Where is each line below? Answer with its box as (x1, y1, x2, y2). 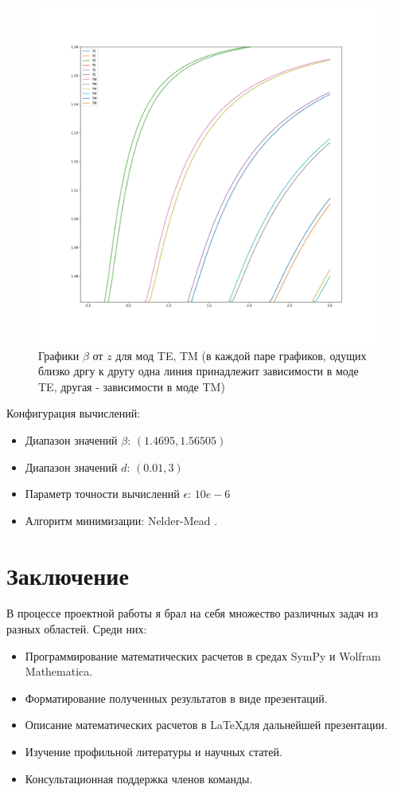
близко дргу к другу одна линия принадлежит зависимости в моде (38, 363, 359, 379)
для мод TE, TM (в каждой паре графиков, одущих (115, 347, 367, 363)
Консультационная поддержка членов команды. (25, 770, 253, 786)
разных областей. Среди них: (6, 621, 147, 637)
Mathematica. (25, 663, 93, 680)
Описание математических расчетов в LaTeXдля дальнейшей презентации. (25, 716, 387, 733)
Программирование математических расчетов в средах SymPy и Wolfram (25, 647, 381, 664)
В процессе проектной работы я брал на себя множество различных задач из (6, 605, 379, 621)
